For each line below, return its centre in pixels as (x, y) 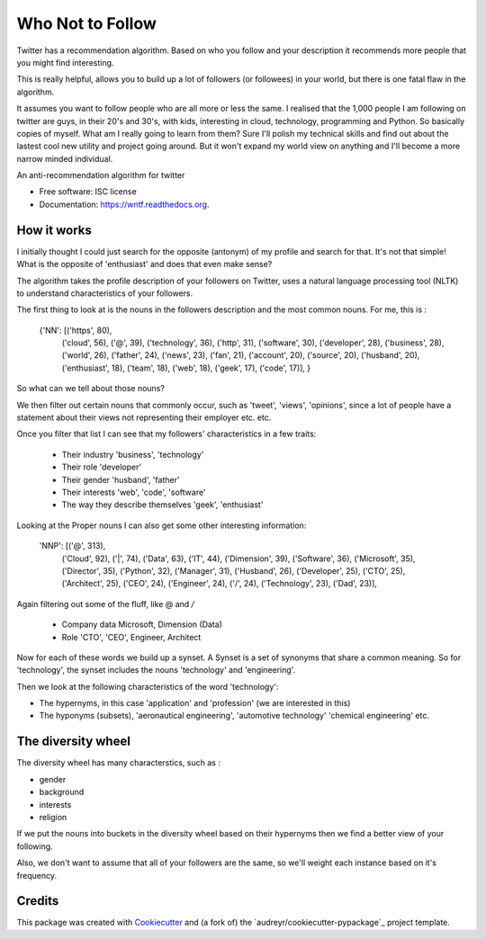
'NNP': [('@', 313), (72, 546)
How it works (54, 230)
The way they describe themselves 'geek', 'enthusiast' (162, 505)
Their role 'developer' (102, 467)
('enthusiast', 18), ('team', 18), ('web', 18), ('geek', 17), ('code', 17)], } (186, 368)
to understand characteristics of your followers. (105, 293)
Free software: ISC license (88, 192)
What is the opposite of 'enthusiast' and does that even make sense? (144, 264)
